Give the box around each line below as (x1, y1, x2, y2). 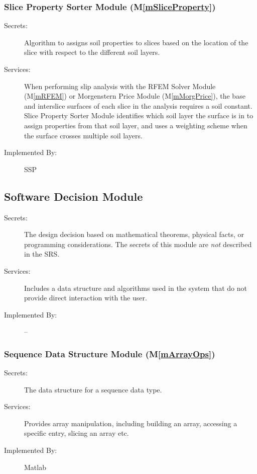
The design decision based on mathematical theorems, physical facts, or (24, 229, 244, 240)
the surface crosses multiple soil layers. (24, 130, 143, 140)
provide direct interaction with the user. (24, 292, 147, 303)
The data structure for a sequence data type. (24, 384, 162, 394)
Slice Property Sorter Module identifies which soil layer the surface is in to (24, 110, 253, 121)
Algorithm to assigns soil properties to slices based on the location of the (24, 37, 248, 47)
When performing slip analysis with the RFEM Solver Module (24, 81, 216, 91)
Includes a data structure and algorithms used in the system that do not (24, 282, 247, 293)
